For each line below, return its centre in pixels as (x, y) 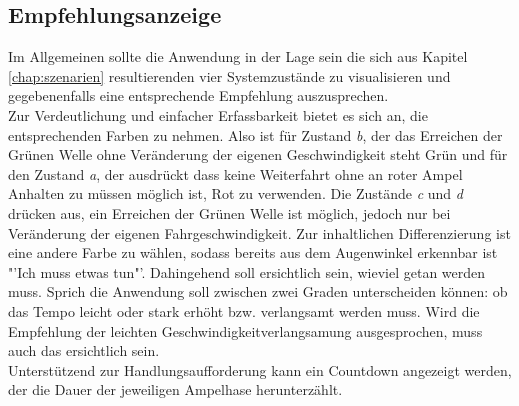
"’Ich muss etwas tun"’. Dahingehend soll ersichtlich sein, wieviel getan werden (247, 271)
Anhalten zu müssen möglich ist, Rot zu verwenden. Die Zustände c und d (235, 193)
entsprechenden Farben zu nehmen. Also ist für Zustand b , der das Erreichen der (255, 134)
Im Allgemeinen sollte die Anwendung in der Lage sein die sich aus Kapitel (238, 56)
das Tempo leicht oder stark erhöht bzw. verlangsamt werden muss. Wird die (244, 310)
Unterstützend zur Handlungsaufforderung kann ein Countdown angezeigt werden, (260, 369)
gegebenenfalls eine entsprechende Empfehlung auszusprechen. (198, 95)
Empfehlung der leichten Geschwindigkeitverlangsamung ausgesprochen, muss (245, 330)
